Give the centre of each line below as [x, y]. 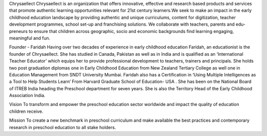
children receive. [26, 111]
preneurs [19, 31]
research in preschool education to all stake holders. [63, 127]
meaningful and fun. [30, 38]
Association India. [27, 96]
